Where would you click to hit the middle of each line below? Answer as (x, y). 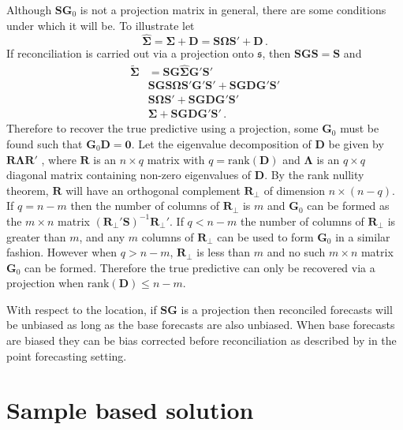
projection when (45, 283)
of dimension (295, 190)
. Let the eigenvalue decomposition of (221, 143)
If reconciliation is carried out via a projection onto (130, 53)
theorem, (28, 190)
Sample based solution (130, 410)
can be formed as (348, 206)
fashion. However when (62, 252)
